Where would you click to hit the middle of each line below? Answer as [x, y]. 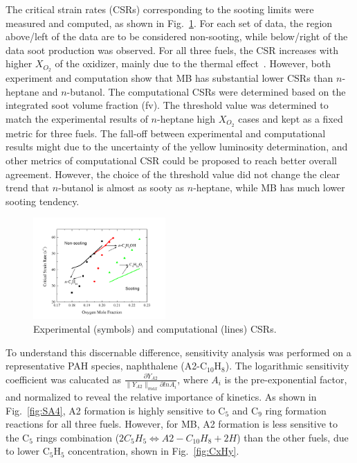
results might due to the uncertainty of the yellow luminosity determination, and [177, 147]
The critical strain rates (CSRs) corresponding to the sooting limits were [160, 9]
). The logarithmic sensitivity [287, 366]
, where [193, 379]
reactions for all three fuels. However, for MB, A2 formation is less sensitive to [172, 424]
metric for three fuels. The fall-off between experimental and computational [166, 133]
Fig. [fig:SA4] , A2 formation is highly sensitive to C [116, 410]
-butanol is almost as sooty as [121, 187]
